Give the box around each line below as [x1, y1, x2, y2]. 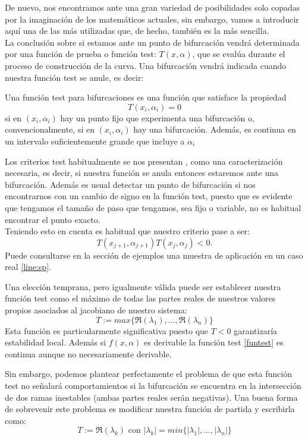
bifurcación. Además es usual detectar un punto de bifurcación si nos [5, 178, 256, 190]
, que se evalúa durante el [192, 48, 285, 60]
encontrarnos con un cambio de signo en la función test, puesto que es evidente [5, 190, 293, 202]
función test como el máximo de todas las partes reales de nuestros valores [5, 292, 276, 304]
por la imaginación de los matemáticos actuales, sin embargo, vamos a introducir [5, 12, 299, 25]
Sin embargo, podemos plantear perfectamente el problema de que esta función [5, 367, 292, 380]
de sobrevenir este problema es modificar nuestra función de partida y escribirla [5, 403, 295, 415]
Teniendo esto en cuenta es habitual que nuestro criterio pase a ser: [5, 225, 250, 237]
